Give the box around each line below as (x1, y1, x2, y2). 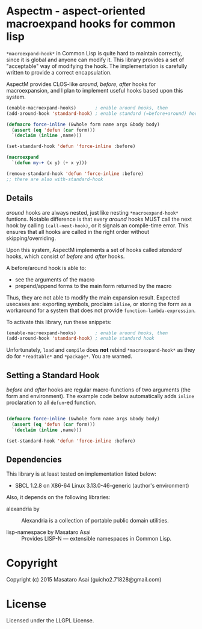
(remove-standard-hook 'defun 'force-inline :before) (6, 170, 144, 177)
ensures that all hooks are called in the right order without (6, 228, 150, 235)
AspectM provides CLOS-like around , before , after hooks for (6, 80, 156, 88)
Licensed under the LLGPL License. (6, 617, 94, 624)
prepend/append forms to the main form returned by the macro (14, 282, 172, 289)
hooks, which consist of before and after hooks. (6, 253, 125, 260)
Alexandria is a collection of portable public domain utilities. (21, 517, 170, 524)
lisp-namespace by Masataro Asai (6, 529, 91, 536)
